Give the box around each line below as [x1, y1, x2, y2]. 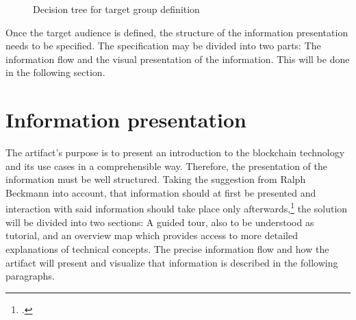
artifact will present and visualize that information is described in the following [5, 255, 338, 269]
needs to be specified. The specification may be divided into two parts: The [5, 38, 321, 53]
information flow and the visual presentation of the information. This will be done [5, 51, 350, 66]
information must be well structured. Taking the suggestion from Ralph [5, 172, 306, 186]
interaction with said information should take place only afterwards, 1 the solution [5, 199, 348, 216]
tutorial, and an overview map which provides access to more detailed [5, 228, 298, 243]
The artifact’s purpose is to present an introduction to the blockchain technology [5, 145, 345, 160]
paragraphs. [5, 269, 55, 283]
